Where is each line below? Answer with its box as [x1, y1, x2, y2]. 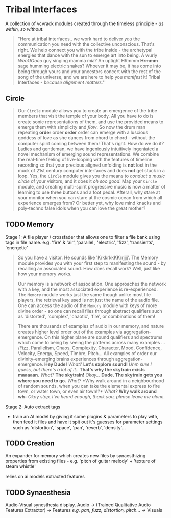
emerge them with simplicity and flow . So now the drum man [17, 124, 146, 130]
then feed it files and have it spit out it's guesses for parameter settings [12, 419, 163, 425]
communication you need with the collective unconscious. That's [17, 41, 155, 47]
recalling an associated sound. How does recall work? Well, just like [17, 265, 160, 271]
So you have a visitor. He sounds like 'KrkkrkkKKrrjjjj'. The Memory [17, 254, 158, 261]
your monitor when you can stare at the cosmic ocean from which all [17, 194, 162, 200]
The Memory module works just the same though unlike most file [17, 291, 151, 297]
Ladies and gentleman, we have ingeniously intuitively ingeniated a [17, 146, 159, 152]
